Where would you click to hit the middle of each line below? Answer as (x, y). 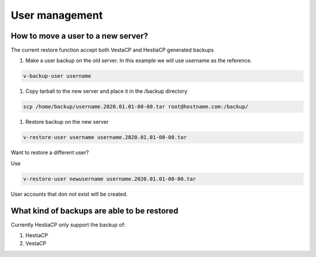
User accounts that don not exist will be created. (69, 194)
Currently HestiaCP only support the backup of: (68, 224)
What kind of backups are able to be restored (95, 211)
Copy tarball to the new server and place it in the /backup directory (106, 91)
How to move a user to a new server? (80, 36)
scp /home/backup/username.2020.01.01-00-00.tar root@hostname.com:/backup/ (136, 107)
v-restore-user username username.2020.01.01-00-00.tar (105, 138)
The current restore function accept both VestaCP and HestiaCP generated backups (112, 50)
